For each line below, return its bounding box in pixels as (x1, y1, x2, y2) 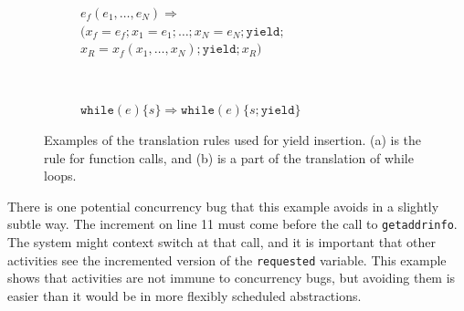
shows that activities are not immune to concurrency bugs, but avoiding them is (7, 268, 456, 287)
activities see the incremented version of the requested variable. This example (7, 250, 447, 269)
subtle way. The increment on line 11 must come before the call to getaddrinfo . (7, 214, 458, 233)
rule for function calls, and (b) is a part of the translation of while (44, 148, 414, 167)
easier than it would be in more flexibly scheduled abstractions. (7, 285, 362, 305)
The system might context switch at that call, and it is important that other (7, 233, 436, 251)
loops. (44, 166, 77, 185)
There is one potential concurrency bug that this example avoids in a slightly (7, 196, 439, 215)
